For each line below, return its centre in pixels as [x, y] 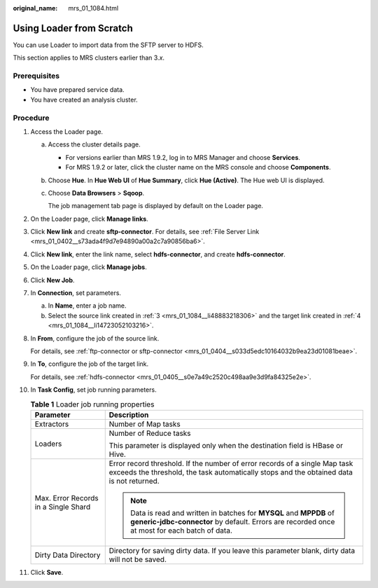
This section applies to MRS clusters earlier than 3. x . [89, 58]
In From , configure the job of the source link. [95, 338]
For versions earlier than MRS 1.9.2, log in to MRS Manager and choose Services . [183, 157]
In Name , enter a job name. [87, 306]
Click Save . [47, 572]
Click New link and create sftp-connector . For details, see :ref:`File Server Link [145, 232]
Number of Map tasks [145, 424]
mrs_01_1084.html [93, 8]
